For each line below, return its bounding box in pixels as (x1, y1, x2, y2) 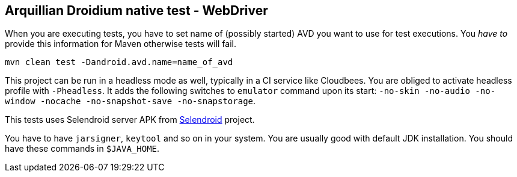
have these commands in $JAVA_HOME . (5, 143, 160, 154)
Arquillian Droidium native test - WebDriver (5, 3, 268, 18)
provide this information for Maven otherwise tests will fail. (5, 39, 237, 49)
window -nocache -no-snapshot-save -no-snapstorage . (5, 96, 256, 107)
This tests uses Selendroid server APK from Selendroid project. (5, 114, 255, 125)
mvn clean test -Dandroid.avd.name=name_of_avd (5, 57, 233, 67)
